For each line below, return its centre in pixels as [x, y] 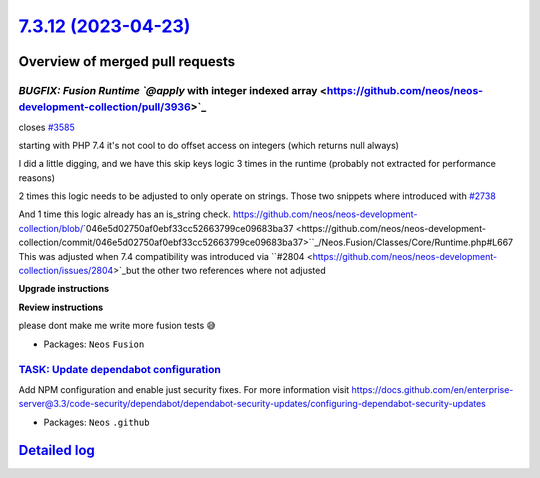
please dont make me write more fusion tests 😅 [117, 326]
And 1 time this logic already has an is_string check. [124, 214]
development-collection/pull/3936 [105, 107]
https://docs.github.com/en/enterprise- [432, 389]
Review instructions [61, 307]
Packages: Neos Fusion [94, 344]
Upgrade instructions [64, 289]
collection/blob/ [51, 228]
